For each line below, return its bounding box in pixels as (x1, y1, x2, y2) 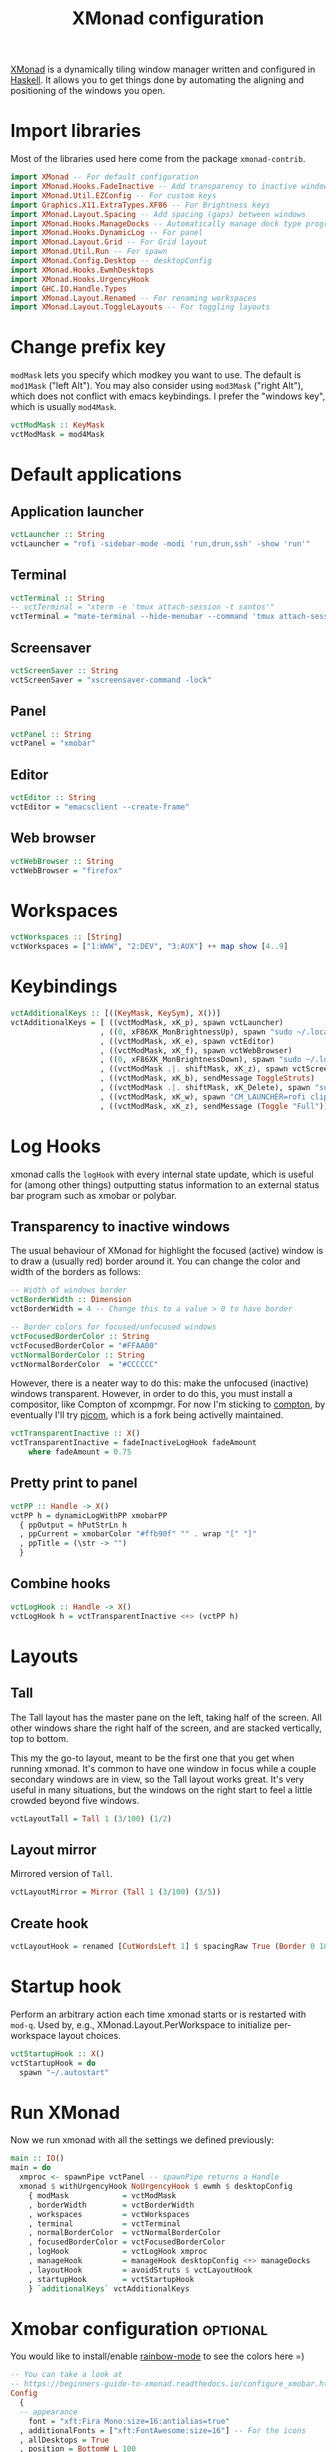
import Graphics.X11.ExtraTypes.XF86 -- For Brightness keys (10, 200, 271, 210)
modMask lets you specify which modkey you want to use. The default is (10, 369, 302, 381)
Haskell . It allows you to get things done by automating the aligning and (10, 74, 305, 86)
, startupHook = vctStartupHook (28, 2274, 195, 2284)
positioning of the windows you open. (10, 85, 166, 97)
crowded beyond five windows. (10, 1794, 140, 1806)
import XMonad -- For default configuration (10, 172, 199, 182)
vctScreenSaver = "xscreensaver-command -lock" (10, 675, 213, 685)
